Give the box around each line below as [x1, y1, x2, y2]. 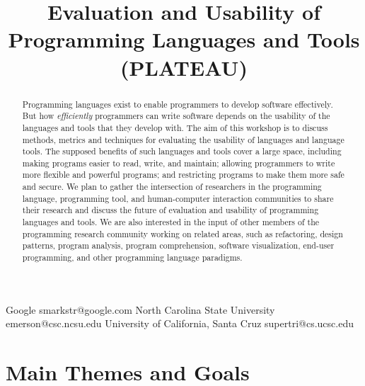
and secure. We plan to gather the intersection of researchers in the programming [22, 181, 322, 193]
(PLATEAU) [120, 52, 248, 81]
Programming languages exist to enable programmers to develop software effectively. [22, 98, 333, 110]
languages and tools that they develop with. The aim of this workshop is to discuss [22, 121, 328, 133]
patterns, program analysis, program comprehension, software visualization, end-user [22, 239, 335, 251]
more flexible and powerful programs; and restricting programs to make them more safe [22, 169, 344, 181]
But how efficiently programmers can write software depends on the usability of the [22, 110, 330, 122]
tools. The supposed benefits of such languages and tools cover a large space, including [22, 145, 342, 157]
